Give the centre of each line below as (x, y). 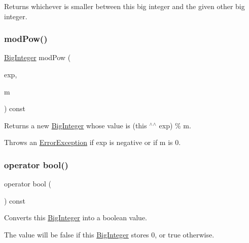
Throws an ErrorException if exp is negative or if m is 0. (93, 142)
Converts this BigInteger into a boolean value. (76, 217)
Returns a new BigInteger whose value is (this (76, 125)
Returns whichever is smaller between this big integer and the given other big (124, 6)
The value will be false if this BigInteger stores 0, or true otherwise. (109, 234)
